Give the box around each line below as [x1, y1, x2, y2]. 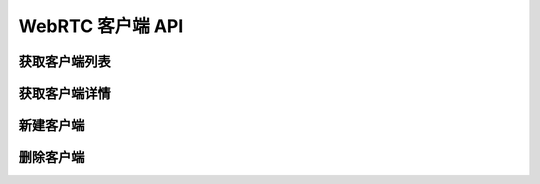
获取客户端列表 [18, 53, 111, 70]
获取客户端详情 [18, 85, 111, 102]
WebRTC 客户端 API [18, 15, 184, 37]
